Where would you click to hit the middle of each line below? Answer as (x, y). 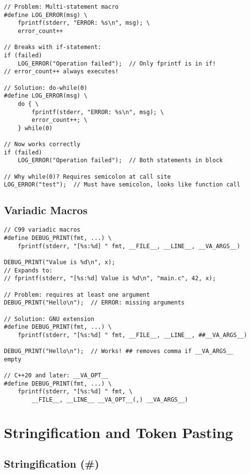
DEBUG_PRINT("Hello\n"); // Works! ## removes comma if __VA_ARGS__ (119, 351)
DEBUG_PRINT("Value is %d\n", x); (60, 262)
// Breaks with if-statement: (53, 47)
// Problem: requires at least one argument (77, 295)
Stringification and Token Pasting (118, 432)
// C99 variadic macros (42, 230)
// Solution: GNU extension (49, 319)
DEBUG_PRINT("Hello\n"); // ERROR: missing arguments (94, 303)
